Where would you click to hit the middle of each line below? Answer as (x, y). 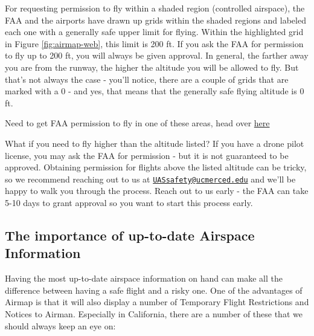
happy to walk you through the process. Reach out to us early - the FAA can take (157, 191)
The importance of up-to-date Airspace (130, 235)
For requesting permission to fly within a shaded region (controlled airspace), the (155, 8)
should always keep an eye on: (60, 325)
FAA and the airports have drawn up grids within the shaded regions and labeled (155, 20)
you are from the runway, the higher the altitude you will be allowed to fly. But (152, 67)
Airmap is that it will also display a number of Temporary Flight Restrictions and (157, 302)
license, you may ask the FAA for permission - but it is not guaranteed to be (147, 155)
